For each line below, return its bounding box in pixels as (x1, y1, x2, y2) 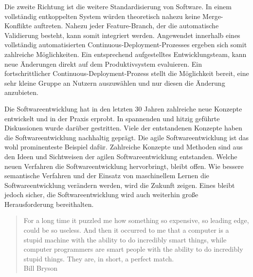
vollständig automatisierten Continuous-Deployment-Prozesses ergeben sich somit (4, 39, 247, 50)
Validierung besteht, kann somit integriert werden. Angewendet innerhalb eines (4, 30, 240, 40)
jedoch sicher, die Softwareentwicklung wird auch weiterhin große (4, 189, 199, 200)
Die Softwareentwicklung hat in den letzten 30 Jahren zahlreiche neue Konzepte (4, 103, 242, 113)
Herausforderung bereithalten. (4, 199, 94, 209)
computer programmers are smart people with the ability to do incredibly (23, 244, 243, 254)
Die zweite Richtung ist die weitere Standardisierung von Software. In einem (4, 1, 232, 11)
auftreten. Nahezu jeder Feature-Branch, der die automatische (34, 20, 219, 31)
